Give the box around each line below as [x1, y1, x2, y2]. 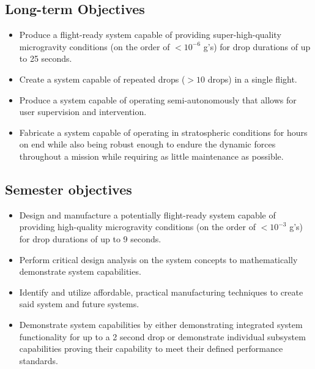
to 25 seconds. [19, 52, 72, 65]
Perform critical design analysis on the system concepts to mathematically [19, 253, 298, 266]
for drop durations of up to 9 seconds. [19, 232, 161, 245]
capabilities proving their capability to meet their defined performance [19, 342, 283, 355]
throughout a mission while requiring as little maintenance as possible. [19, 149, 284, 162]
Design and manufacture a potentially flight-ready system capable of [19, 208, 276, 221]
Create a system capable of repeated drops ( [19, 72, 185, 85]
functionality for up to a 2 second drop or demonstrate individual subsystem [19, 330, 306, 343]
